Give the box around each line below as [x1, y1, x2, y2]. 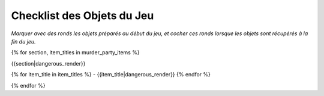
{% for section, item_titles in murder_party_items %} [11, 49, 140, 56]
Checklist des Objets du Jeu [11, 9, 154, 22]
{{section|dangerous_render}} [11, 60, 86, 67]
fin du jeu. [11, 38, 36, 45]
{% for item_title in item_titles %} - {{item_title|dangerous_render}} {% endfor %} [11, 71, 211, 78]
